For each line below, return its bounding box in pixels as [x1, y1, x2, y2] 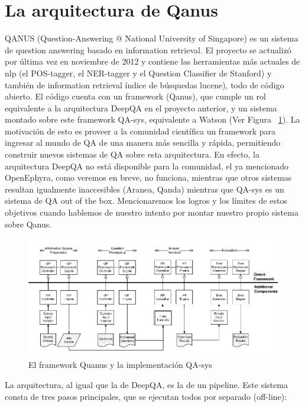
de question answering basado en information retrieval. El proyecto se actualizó [5, 43, 291, 56]
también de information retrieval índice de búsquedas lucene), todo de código [5, 78, 284, 91]
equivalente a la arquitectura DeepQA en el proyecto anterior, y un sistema [5, 101, 277, 114]
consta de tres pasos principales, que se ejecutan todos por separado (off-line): [5, 390, 287, 402]
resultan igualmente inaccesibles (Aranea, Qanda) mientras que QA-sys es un [5, 182, 284, 195]
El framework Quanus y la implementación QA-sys [28, 358, 212, 371]
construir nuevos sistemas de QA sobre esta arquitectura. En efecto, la [5, 148, 260, 161]
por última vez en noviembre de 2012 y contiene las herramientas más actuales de [5, 55, 300, 68]
